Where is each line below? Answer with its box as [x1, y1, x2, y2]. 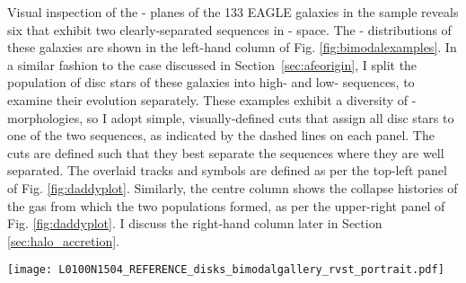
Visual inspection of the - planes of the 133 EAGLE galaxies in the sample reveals [7, 3, 459, 21]
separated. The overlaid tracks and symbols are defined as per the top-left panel [7, 161, 447, 180]
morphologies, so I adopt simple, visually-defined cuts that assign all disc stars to [7, 108, 454, 127]
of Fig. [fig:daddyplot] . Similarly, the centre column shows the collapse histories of [7, 178, 458, 197]
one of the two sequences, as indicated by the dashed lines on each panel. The [7, 126, 435, 145]
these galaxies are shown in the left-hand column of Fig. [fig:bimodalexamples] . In [7, 38, 457, 57]
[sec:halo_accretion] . [7, 231, 119, 250]
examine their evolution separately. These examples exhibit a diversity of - [7, 90, 417, 109]
